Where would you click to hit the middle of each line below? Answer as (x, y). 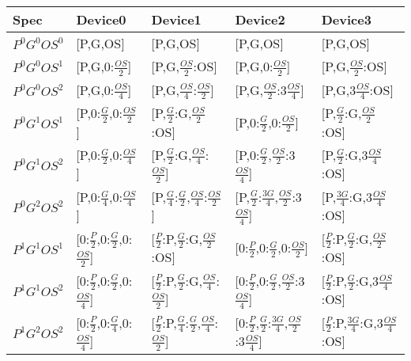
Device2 (260, 19)
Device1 (176, 19)
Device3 (346, 19)
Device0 (101, 19)
